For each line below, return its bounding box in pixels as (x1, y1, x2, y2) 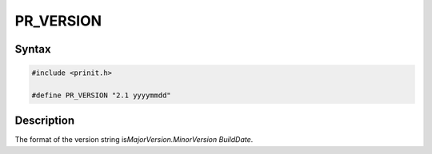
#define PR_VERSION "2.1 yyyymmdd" (31, 90, 171, 100)
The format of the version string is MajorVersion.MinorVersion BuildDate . (14, 135, 254, 144)
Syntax (14, 42, 51, 56)
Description (14, 114, 75, 128)
